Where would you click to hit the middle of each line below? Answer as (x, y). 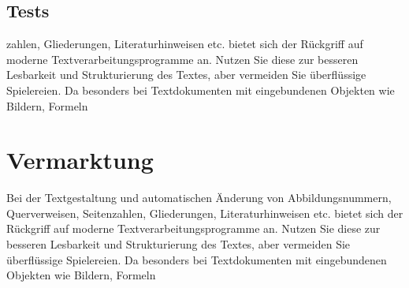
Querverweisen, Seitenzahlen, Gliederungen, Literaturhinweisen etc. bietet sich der (205, 213)
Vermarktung (80, 160)
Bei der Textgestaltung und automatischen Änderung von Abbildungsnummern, (199, 198)
